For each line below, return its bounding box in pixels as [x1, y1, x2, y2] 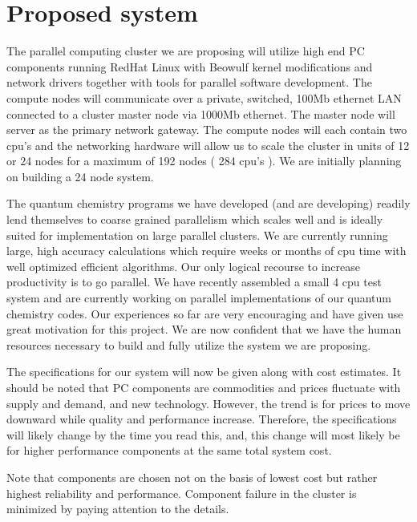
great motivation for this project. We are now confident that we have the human [6, 321, 402, 338]
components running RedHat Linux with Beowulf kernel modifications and [6, 58, 373, 75]
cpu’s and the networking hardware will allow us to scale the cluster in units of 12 [6, 136, 410, 153]
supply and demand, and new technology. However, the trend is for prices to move [6, 395, 411, 411]
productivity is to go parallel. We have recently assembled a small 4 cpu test [6, 273, 382, 290]
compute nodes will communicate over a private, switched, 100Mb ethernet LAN [6, 89, 402, 106]
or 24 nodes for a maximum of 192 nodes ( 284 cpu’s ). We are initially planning [6, 152, 402, 169]
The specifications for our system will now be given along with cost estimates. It [6, 363, 402, 380]
